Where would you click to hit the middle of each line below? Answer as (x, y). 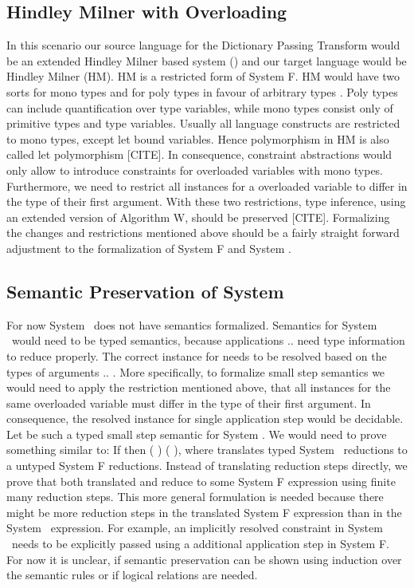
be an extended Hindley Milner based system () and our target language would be (207, 60)
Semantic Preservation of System (145, 291)
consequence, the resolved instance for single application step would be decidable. (205, 418)
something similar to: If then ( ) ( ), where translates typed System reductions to (207, 450)
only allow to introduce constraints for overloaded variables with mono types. (195, 170)
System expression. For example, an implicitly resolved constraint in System (195, 528)
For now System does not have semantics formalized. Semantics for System (192, 324)
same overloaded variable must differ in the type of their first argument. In (189, 403)
